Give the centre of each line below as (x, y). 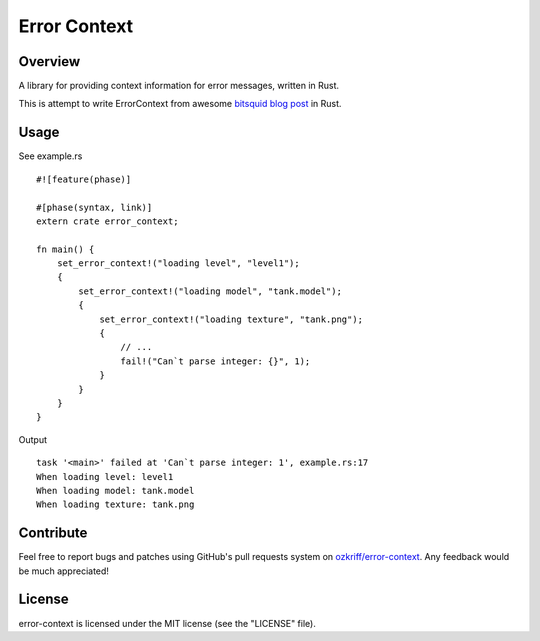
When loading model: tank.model (115, 490)
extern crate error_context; (107, 221)
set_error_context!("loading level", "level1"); (178, 263)
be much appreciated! (64, 571)
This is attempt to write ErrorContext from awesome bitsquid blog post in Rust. (180, 104)
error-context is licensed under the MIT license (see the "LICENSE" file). (167, 623)
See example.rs (50, 156)
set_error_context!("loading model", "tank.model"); (210, 291)
